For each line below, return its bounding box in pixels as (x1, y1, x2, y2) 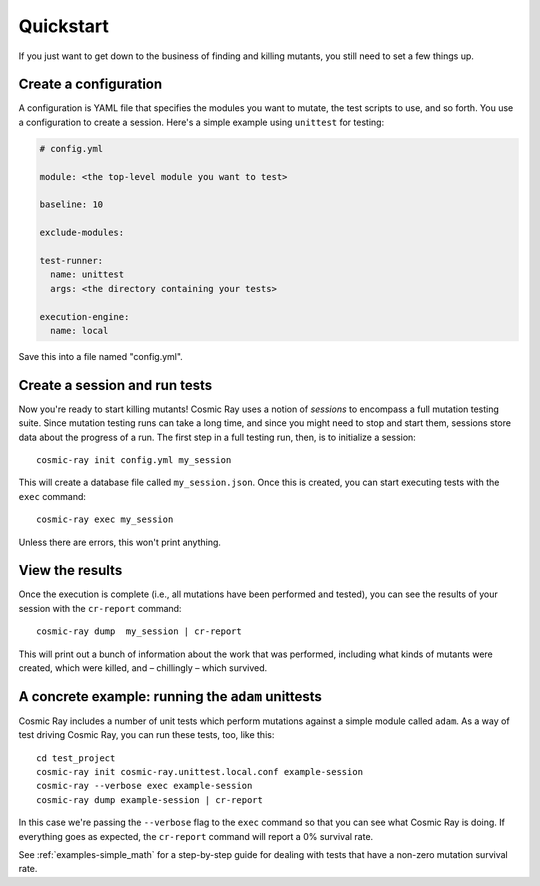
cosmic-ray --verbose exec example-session (36, 780, 253, 792)
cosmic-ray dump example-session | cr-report (36, 794, 264, 805)
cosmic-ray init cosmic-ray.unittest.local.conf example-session (36, 766, 364, 778)
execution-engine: (39, 311, 130, 322)
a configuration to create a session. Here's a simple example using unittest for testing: (18, 116, 385, 128)
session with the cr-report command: (18, 602, 182, 614)
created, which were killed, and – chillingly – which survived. (18, 662, 268, 674)
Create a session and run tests (18, 376, 213, 394)
